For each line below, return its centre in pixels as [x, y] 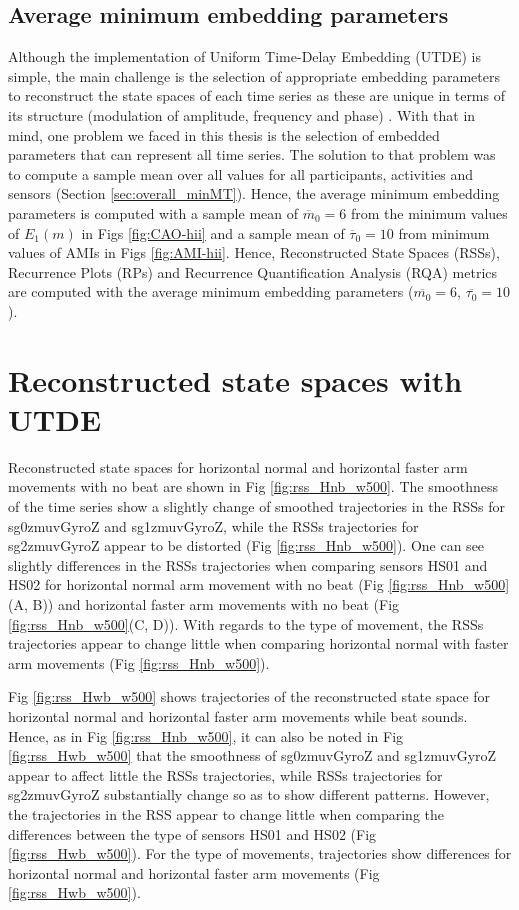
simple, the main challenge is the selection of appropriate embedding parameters [254, 75]
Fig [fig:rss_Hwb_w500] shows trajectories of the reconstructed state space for [249, 696]
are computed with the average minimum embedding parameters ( [211, 291]
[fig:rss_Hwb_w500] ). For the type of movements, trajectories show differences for [260, 853]
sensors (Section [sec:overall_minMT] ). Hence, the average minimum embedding [254, 193]
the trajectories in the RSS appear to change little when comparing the [226, 813]
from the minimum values [429, 212]
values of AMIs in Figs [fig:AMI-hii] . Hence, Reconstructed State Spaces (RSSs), [254, 252]
